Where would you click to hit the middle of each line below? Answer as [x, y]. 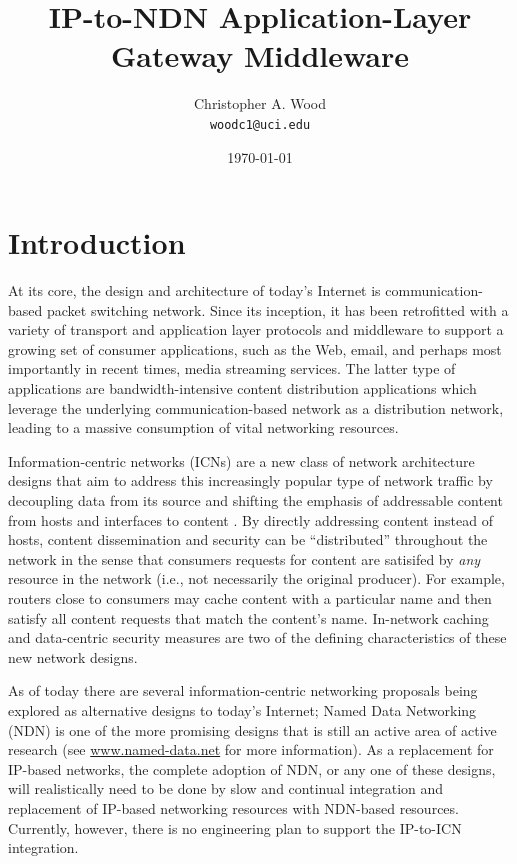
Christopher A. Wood [260, 103]
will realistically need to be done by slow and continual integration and [226, 788]
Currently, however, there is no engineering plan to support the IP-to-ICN [235, 827]
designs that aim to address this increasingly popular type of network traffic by [250, 480]
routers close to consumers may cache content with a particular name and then [250, 598]
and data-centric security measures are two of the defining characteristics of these [257, 637]
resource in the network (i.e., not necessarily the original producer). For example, [256, 578]
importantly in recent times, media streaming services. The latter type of [232, 368]
